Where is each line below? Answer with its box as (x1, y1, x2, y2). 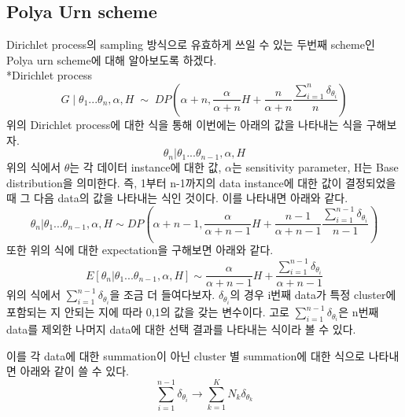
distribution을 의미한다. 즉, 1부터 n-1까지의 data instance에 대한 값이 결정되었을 (6, 174, 396, 190)
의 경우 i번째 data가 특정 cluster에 (230, 286, 396, 303)
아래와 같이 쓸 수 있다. (20, 363, 130, 379)
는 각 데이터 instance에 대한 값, (69, 159, 222, 175)
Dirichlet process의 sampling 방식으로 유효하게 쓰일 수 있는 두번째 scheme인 (6, 36, 375, 53)
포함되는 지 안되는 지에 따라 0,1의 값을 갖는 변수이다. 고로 (6, 304, 289, 320)
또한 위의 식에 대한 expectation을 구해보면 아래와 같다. (6, 242, 274, 258)
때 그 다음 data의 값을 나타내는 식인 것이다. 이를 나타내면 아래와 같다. (6, 190, 348, 206)
